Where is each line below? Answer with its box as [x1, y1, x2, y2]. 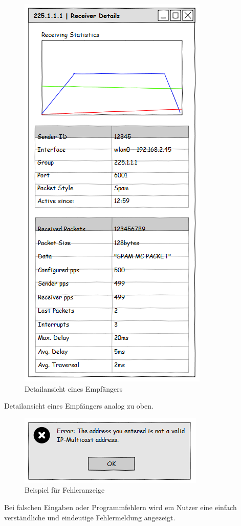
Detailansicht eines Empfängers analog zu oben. [4, 400, 154, 411]
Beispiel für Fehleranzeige [25, 484, 105, 495]
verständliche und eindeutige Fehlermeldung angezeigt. [4, 512, 176, 522]
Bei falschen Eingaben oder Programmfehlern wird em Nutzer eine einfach [4, 501, 237, 512]
